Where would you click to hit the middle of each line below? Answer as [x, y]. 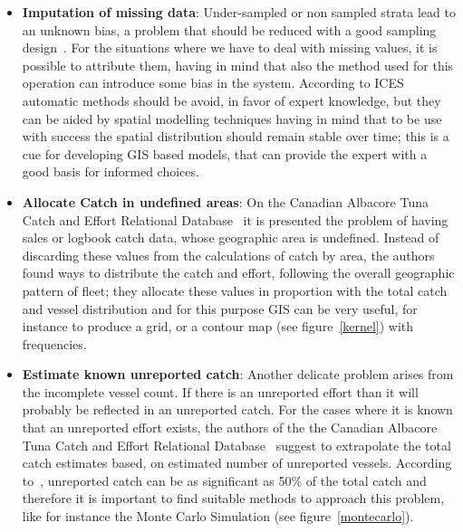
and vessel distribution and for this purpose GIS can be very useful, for [220, 308]
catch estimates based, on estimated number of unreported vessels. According [237, 463]
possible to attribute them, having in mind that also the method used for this [238, 65]
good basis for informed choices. [111, 171]
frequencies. [54, 343]
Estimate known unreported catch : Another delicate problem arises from [238, 374]
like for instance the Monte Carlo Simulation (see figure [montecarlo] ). [218, 516]
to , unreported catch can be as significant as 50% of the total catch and [224, 480]
